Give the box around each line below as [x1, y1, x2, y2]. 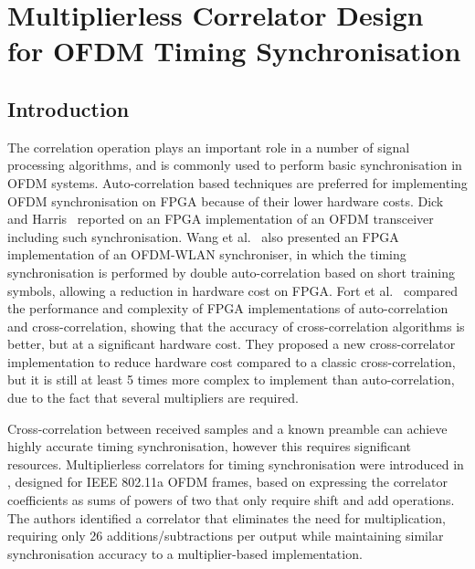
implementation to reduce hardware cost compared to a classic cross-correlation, [7, 352, 456, 371]
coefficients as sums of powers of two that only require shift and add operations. [7, 490, 455, 510]
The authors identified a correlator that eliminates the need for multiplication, [7, 508, 446, 527]
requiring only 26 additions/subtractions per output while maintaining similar [7, 526, 444, 545]
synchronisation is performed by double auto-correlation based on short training [7, 262, 455, 281]
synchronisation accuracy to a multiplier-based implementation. [7, 543, 363, 563]
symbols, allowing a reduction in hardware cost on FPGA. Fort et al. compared [7, 280, 459, 300]
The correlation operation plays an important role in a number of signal [7, 137, 410, 156]
